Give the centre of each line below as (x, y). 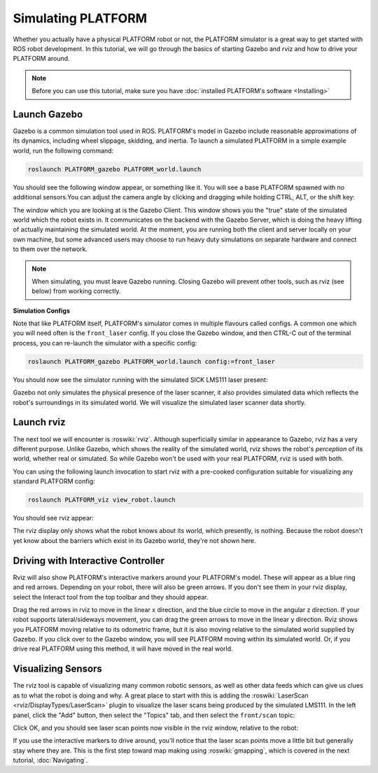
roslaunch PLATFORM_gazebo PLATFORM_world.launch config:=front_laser (152, 361)
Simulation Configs (41, 311)
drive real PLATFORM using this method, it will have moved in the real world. (123, 649)
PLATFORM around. (41, 59)
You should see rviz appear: (53, 518)
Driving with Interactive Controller (89, 561)
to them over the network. (50, 249)
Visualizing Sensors (58, 669)
